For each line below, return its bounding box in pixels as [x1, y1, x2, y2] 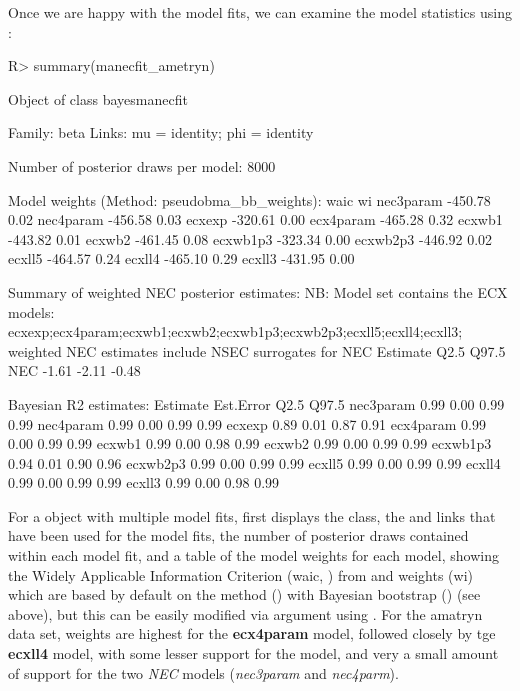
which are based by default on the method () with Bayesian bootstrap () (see [8, 584, 481, 605]
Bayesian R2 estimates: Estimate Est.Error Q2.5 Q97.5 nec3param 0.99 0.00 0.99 [8, 393, 505, 414]
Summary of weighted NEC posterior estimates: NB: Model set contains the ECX [8, 281, 508, 302]
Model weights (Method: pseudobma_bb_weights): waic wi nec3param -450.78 [8, 189, 491, 210]
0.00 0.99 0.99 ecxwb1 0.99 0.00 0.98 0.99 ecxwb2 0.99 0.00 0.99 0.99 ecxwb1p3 [8, 433, 492, 454]
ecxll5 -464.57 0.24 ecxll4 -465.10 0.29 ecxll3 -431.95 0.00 [8, 248, 355, 269]
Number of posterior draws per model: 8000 [8, 155, 276, 176]
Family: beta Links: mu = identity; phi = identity [8, 122, 314, 143]
